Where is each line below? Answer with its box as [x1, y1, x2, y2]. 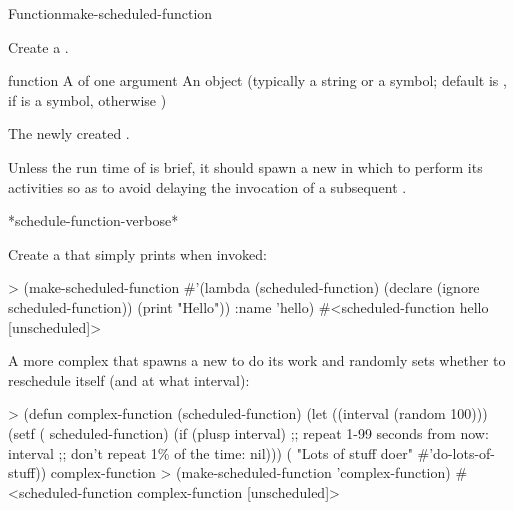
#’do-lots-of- [417, 442, 496, 463]
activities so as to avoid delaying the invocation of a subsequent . [8, 176, 407, 197]
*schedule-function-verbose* [8, 210, 179, 231]
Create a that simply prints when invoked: [8, 243, 267, 264]
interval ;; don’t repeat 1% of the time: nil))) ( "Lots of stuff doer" [8, 442, 413, 463]
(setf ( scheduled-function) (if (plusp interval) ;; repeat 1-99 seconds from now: [8, 422, 489, 443]
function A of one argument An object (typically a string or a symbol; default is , [8, 70, 507, 91]
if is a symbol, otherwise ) [8, 89, 167, 110]
